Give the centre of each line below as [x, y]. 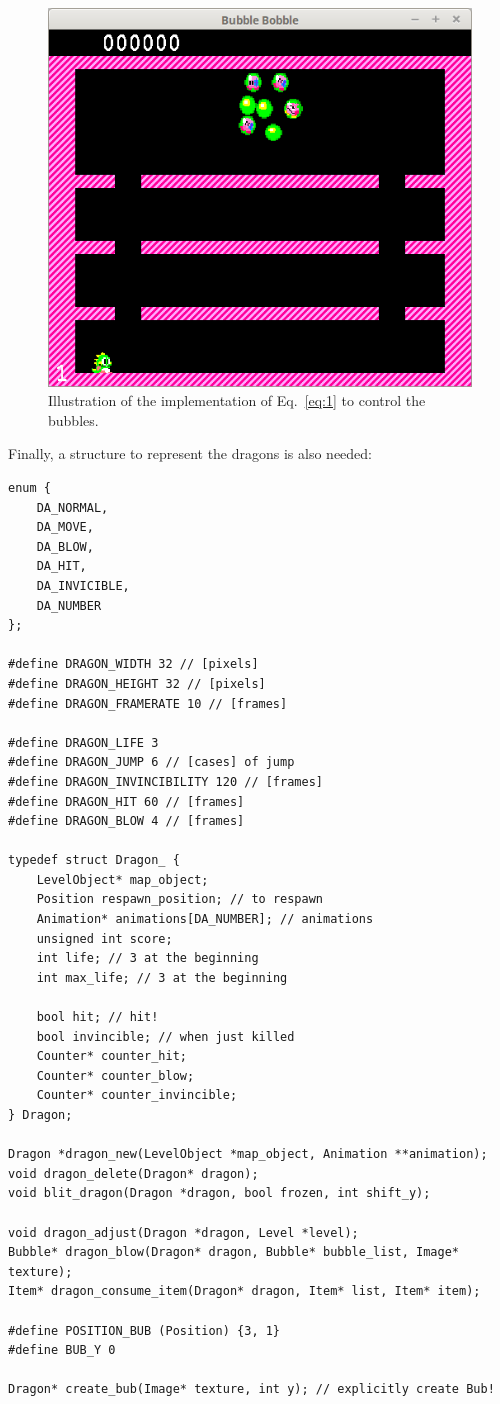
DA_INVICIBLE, [83, 585]
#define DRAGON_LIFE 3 [83, 742]
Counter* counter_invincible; [137, 1095]
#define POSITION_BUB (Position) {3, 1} [144, 1330]
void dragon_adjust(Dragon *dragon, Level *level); [183, 1232]
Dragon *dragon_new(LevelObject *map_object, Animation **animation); [248, 1154]
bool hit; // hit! [97, 1017]
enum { [29, 488]
